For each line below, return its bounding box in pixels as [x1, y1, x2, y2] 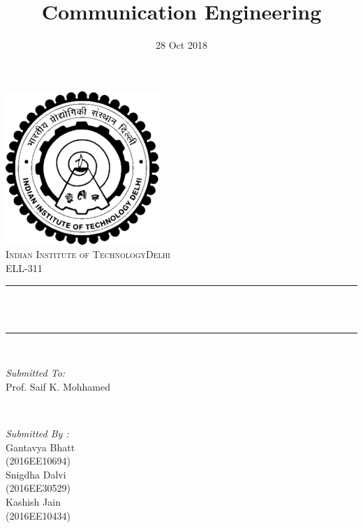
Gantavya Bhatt [6, 439, 75, 454]
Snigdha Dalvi [6, 467, 66, 481]
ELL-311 [6, 260, 43, 275]
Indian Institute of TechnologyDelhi [6, 247, 170, 262]
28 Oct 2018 [156, 38, 207, 52]
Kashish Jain [6, 495, 61, 509]
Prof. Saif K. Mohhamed [6, 379, 110, 393]
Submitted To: [6, 365, 66, 380]
